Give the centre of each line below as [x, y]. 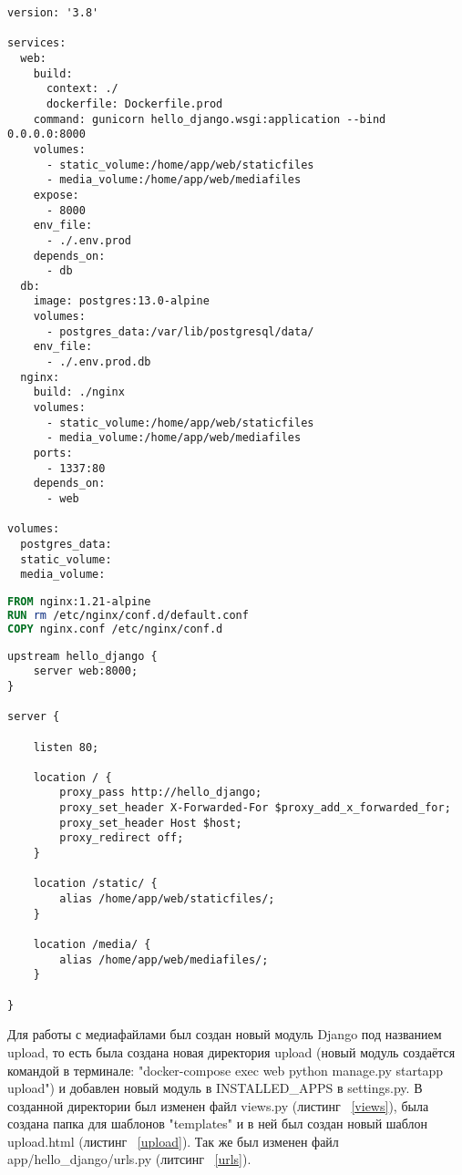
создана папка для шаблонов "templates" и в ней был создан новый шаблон [218, 1123]
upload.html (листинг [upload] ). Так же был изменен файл [173, 1141]
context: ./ [82, 89]
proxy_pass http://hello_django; [161, 793]
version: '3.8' [53, 13]
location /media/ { [92, 945]
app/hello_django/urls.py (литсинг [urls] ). [129, 1159]
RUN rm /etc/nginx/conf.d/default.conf [128, 615]
